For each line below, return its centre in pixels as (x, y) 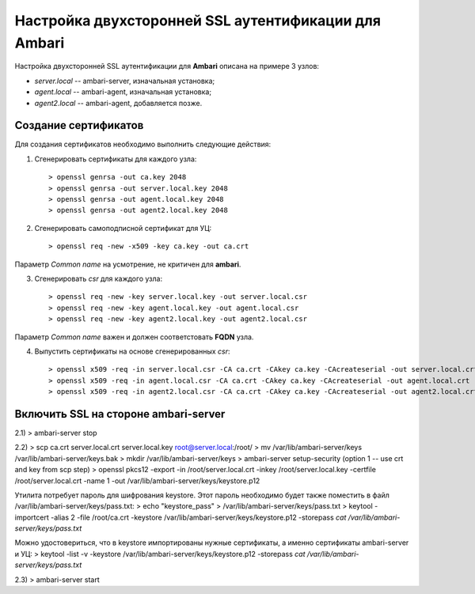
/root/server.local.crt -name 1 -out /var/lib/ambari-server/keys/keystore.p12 (137, 480)
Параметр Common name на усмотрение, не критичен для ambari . (128, 264)
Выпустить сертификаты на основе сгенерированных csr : (132, 351)
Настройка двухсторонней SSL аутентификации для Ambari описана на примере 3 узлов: (167, 66)
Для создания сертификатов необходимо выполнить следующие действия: (143, 144)
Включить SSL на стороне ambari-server (120, 414)
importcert (32, 517)
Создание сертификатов (79, 125)
